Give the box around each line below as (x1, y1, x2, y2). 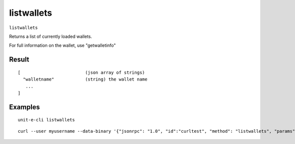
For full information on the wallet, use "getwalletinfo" (9, 42, 116, 49)
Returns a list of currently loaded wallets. (9, 33, 92, 39)
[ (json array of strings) (18, 69, 145, 75)
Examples (9, 103, 40, 111)
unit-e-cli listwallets (18, 117, 75, 123)
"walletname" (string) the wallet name (23, 77, 147, 82)
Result (9, 56, 29, 64)
